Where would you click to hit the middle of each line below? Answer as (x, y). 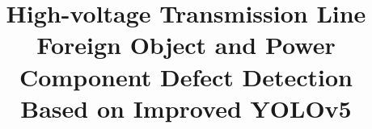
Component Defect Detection (186, 76)
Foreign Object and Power (186, 45)
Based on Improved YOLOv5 (186, 108)
